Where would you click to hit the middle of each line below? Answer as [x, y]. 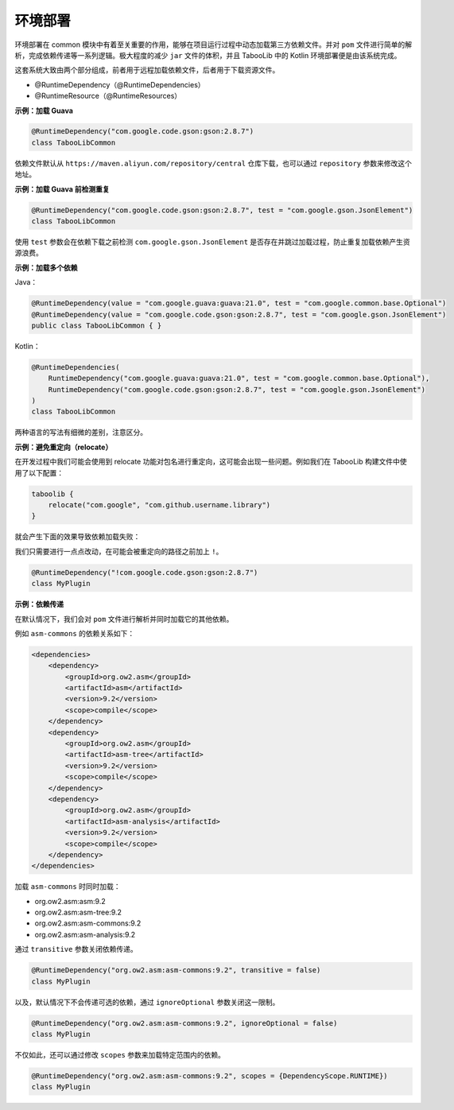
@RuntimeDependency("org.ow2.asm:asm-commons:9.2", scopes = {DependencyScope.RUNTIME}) [210, 1076]
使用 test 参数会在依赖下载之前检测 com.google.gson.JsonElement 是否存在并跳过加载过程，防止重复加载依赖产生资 [213, 242]
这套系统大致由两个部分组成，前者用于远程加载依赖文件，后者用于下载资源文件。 [147, 70]
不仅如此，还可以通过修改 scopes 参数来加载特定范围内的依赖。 [120, 1054]
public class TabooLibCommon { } [97, 325]
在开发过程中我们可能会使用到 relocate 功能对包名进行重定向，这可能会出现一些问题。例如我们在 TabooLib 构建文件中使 [211, 462]
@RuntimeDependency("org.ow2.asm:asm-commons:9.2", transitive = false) [176, 970]
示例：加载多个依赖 [46, 267]
